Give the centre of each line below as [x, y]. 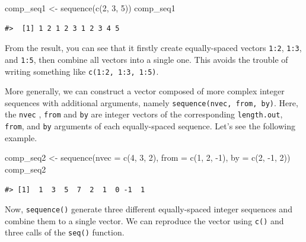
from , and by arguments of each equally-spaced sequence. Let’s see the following [150, 126]
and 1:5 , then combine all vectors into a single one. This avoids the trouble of [146, 59]
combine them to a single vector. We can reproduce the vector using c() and [144, 220]
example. [21, 137]
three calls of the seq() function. [65, 232]
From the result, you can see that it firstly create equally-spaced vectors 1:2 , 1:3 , [153, 48]
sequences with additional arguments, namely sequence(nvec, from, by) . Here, [152, 102]
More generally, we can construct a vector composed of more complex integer [145, 91]
